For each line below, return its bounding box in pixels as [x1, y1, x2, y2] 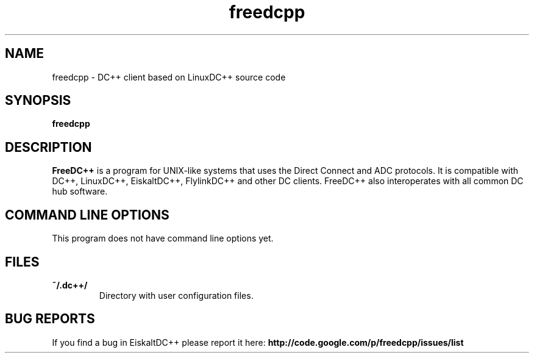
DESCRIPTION [5, 139, 92, 155]
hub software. [52, 186, 108, 197]
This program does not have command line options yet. [52, 233, 274, 244]
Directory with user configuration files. [99, 290, 254, 301]
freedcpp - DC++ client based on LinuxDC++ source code [52, 71, 286, 82]
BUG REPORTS [5, 311, 95, 327]
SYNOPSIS [5, 93, 71, 109]
